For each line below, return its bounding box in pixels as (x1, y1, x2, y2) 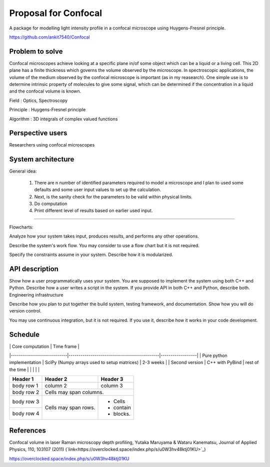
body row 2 (12, 389, 39, 396)
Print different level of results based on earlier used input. (34, 207, 153, 213)
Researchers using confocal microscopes (9, 142, 95, 148)
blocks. (113, 410, 131, 417)
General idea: (9, 168, 37, 174)
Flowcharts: (9, 224, 33, 230)
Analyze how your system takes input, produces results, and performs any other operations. (9, 233, 199, 239)
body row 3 (12, 398, 39, 405)
